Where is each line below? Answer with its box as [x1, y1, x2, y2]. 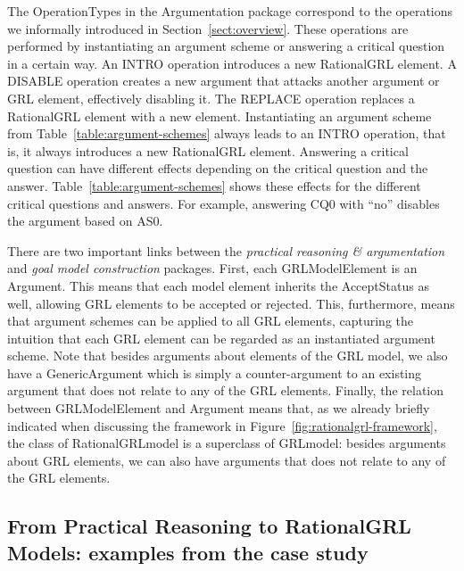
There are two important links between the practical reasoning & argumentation [7, 241, 445, 260]
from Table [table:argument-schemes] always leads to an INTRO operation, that [7, 124, 446, 143]
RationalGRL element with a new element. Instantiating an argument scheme [7, 106, 432, 125]
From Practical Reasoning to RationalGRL [7, 512, 411, 540]
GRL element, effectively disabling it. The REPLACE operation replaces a [7, 88, 415, 107]
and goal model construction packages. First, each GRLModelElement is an [7, 259, 418, 277]
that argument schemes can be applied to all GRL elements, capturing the [7, 311, 413, 330]
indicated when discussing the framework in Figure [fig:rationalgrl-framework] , [7, 416, 437, 434]
